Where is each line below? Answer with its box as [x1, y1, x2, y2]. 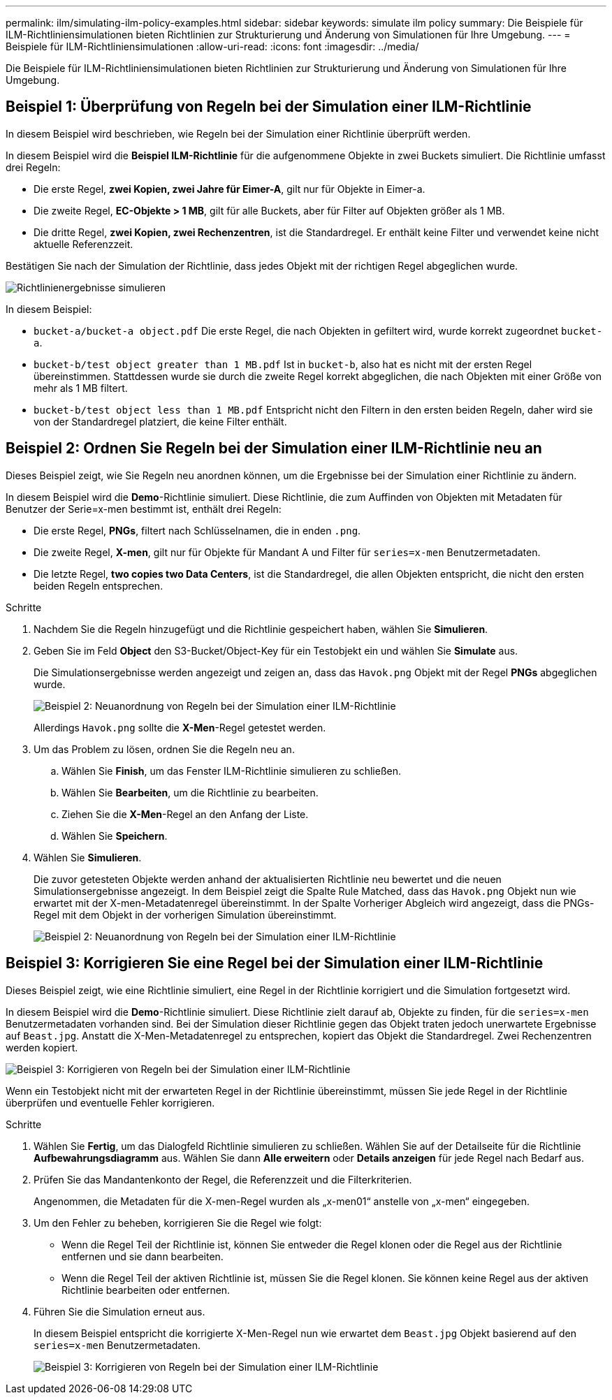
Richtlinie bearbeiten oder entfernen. [61, 1283, 231, 1296]
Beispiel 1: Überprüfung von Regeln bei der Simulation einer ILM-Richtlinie [6, 98, 532, 116]
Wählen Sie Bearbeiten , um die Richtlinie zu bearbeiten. [61, 786, 319, 799]
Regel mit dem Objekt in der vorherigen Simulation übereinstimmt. [34, 908, 337, 921]
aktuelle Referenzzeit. [34, 238, 133, 250]
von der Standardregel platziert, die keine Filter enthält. [34, 415, 287, 428]
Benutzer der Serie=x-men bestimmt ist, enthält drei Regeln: [6, 502, 282, 515]
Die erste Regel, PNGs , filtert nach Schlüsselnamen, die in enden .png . [34, 524, 361, 537]
